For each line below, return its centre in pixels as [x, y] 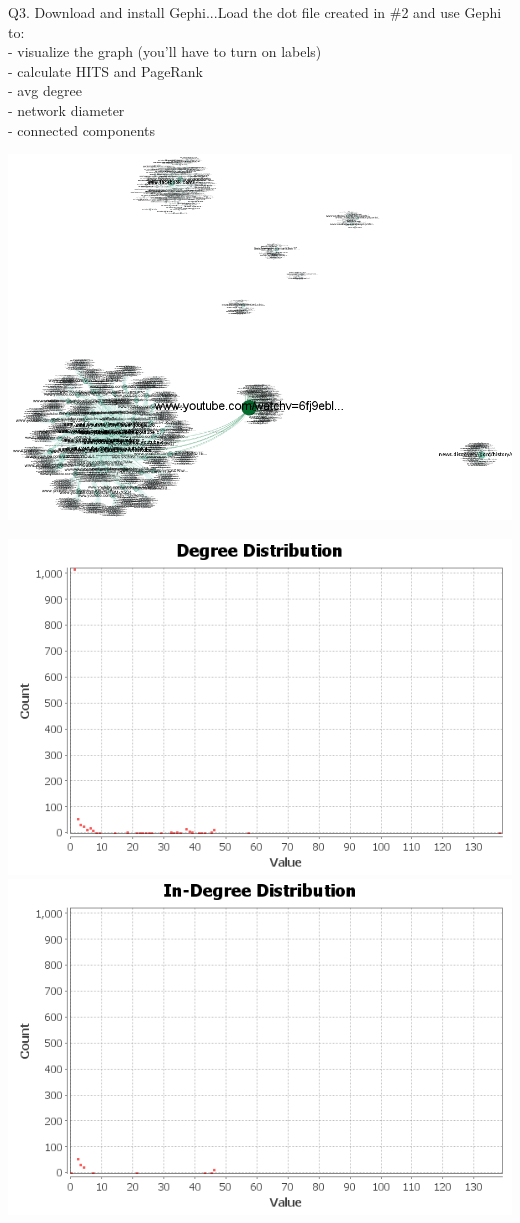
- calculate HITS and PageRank [105, 70]
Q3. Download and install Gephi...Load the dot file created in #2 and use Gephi [255, 12]
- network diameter [66, 109]
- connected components [82, 129]
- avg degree [45, 90]
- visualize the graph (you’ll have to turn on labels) [165, 51]
